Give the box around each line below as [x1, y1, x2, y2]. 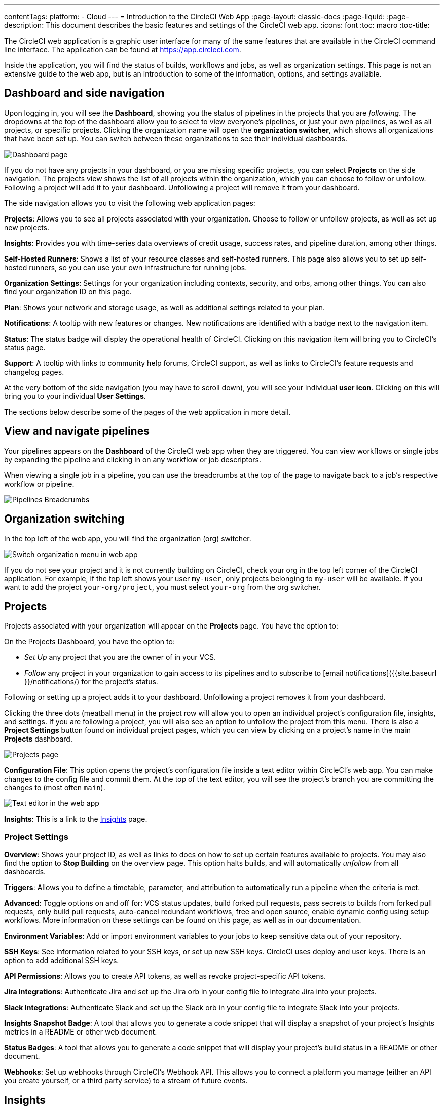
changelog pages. [4, 367, 64, 376]
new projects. [4, 223, 49, 232]
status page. [4, 343, 46, 352]
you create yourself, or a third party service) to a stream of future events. [4, 1076, 248, 1085]
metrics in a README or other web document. [4, 1027, 157, 1037]
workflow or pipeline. [4, 479, 75, 488]
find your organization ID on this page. [4, 287, 132, 296]
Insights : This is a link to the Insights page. [4, 815, 147, 824]
